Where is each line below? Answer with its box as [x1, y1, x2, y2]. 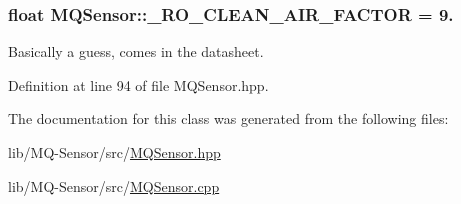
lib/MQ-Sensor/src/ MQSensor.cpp [8, 175, 220, 196]
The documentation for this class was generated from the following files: [8, 108, 449, 129]
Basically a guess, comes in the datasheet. [8, 41, 264, 62]
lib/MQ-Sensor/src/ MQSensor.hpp [8, 142, 221, 162]
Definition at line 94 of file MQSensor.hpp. [8, 74, 269, 95]
